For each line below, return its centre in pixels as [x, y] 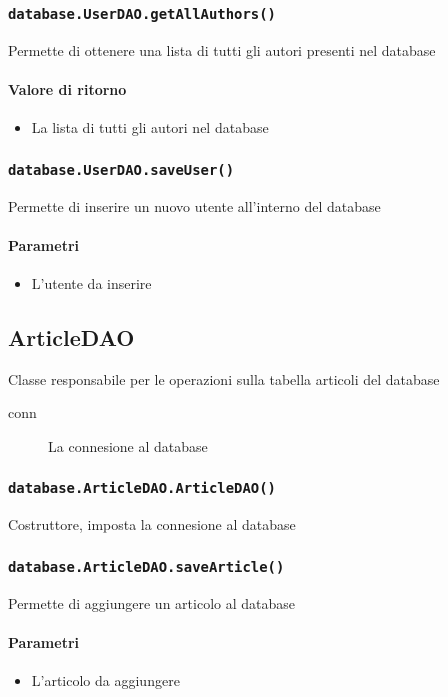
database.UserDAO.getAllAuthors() [142, 13]
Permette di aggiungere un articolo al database [151, 602]
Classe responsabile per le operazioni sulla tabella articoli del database [224, 378]
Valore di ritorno [67, 88]
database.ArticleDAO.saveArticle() [146, 566]
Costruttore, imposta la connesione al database [152, 524]
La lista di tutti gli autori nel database [150, 127]
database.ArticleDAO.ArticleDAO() [142, 488]
